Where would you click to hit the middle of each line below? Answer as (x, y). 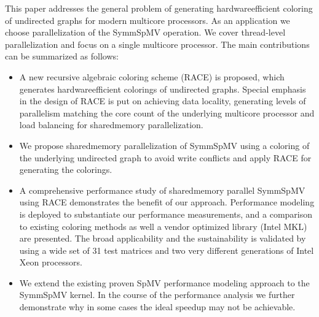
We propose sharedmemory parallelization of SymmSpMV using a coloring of (164, 145)
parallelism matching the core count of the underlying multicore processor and (167, 113)
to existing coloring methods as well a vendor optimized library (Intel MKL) (163, 226)
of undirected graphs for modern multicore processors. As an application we (148, 20)
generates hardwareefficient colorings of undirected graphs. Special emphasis (163, 89)
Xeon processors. (51, 262)
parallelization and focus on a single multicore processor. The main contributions (157, 44)
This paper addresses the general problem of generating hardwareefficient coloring (159, 8)
